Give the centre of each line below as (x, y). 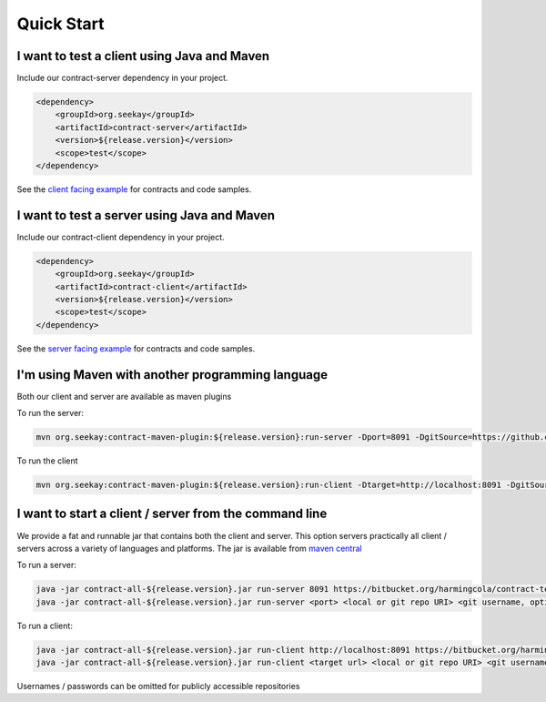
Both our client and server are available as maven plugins (124, 396)
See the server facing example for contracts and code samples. (136, 348)
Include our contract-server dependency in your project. (122, 78)
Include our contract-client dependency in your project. (121, 237)
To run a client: (45, 626)
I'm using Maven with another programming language (172, 375)
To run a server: (46, 565)
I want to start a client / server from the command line (172, 514)
